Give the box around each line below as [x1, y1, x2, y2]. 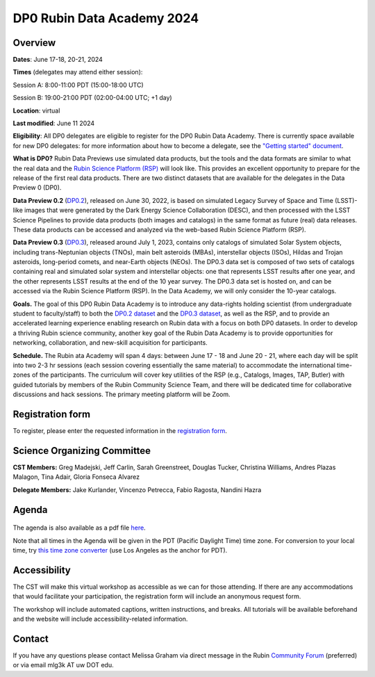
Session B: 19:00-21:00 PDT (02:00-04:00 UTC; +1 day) [12, 94, 173, 102]
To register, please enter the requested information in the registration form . [12, 427, 227, 435]
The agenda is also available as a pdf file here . [12, 523, 146, 532]
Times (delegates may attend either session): [12, 68, 143, 76]
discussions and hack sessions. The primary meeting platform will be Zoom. [12, 390, 231, 399]
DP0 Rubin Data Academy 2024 [12, 10, 199, 26]
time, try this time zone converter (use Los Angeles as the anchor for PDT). [12, 546, 228, 554]
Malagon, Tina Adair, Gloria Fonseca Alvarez [12, 473, 140, 481]
